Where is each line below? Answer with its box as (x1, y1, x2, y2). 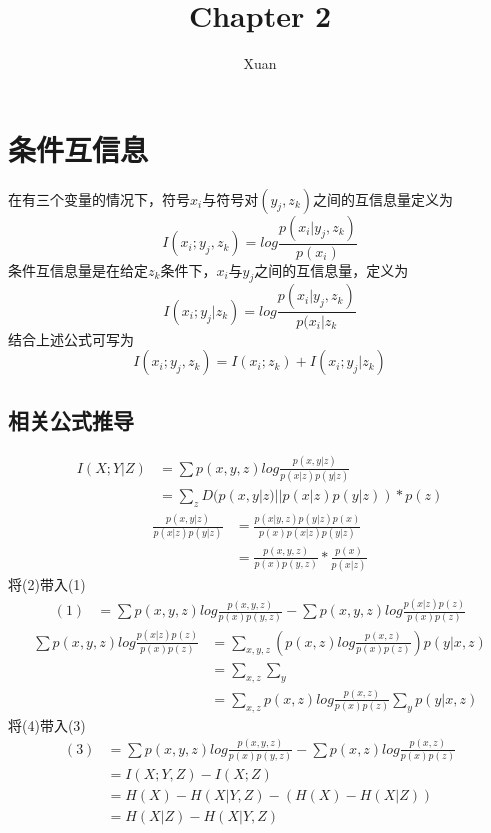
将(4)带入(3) (8, 714, 86, 735)
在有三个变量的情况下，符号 (8, 188, 190, 209)
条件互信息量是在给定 (8, 259, 148, 280)
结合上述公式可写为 (8, 328, 134, 349)
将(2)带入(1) (8, 574, 86, 595)
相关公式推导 (8, 404, 134, 435)
